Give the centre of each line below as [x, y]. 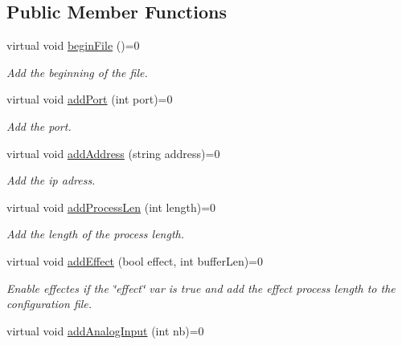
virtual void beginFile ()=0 [73, 45]
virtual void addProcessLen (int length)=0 [111, 207]
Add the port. [39, 126]
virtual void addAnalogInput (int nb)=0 [105, 330]
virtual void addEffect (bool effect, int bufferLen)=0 [135, 260]
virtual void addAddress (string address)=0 [113, 153]
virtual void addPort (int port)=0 [90, 99]
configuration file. [49, 304]
